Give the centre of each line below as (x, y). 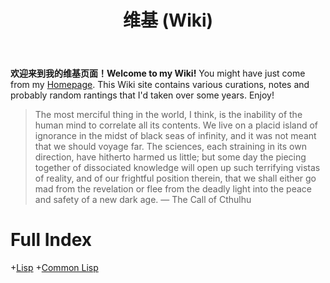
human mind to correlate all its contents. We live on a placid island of (176, 125)
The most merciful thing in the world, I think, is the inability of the (168, 115)
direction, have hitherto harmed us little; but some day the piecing (170, 157)
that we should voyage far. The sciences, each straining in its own (170, 147)
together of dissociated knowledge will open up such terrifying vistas (177, 168)
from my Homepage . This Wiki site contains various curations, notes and (160, 85)
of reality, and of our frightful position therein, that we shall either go (175, 178)
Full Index (51, 240)
